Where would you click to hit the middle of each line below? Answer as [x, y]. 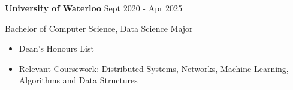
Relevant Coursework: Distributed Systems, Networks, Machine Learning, [154, 68]
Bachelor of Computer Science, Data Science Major [99, 28]
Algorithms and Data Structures [78, 80]
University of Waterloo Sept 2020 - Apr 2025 [94, 8]
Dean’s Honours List [56, 48]
